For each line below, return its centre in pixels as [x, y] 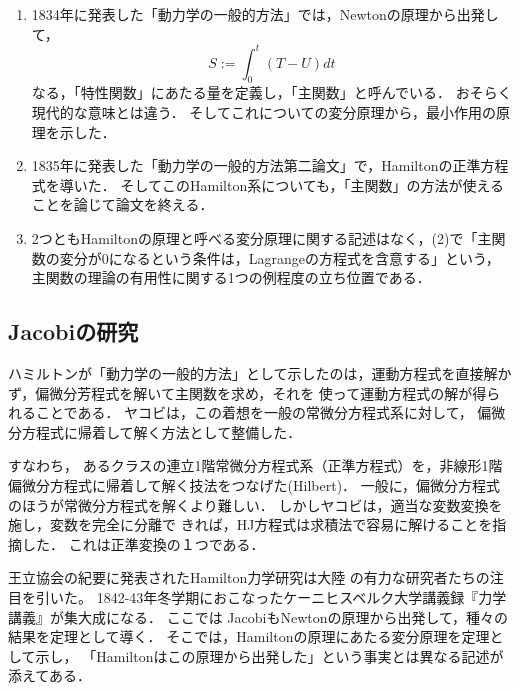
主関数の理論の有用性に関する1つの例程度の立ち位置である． [231, 277]
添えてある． [49, 675]
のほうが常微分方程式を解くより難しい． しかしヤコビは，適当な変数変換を [255, 504]
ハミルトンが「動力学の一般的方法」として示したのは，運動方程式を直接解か [260, 373]
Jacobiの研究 [73, 331]
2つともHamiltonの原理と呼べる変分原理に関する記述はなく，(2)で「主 [261, 238]
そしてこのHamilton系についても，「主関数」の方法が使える [312, 184]
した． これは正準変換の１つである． [143, 543]
